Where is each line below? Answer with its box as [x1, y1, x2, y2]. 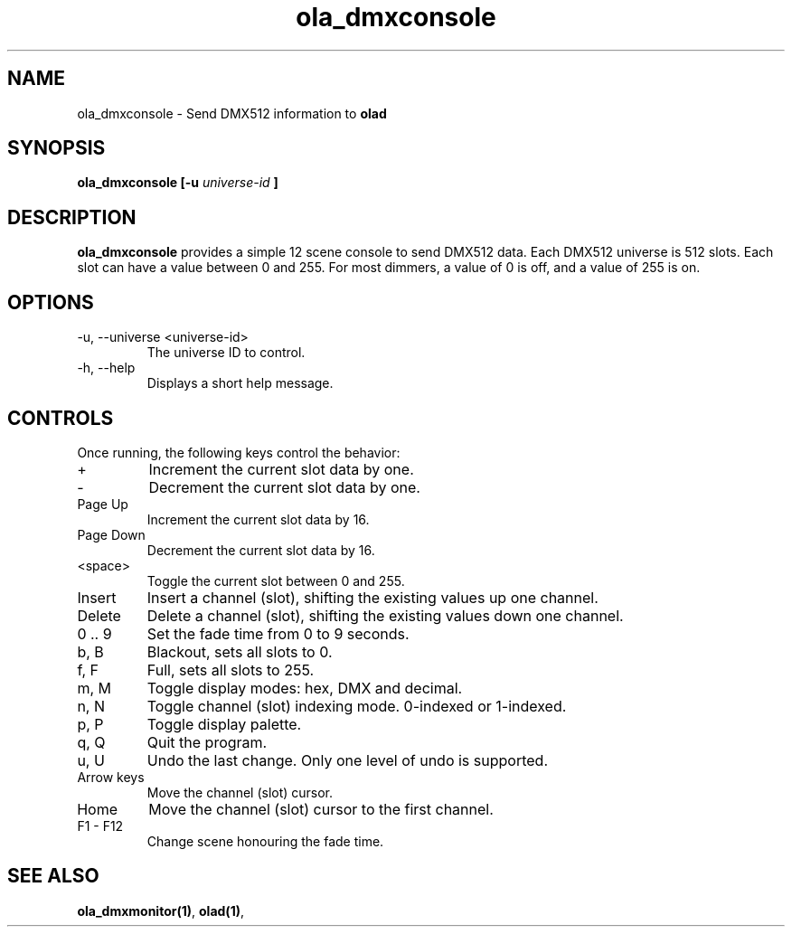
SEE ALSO [7, 864, 99, 888]
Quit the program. [146, 732, 268, 751]
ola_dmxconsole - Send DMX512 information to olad [77, 105, 387, 121]
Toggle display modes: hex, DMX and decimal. [146, 678, 463, 697]
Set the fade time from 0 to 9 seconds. [146, 624, 410, 643]
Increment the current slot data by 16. [146, 511, 370, 527]
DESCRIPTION [7, 205, 137, 229]
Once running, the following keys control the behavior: [77, 444, 401, 460]
